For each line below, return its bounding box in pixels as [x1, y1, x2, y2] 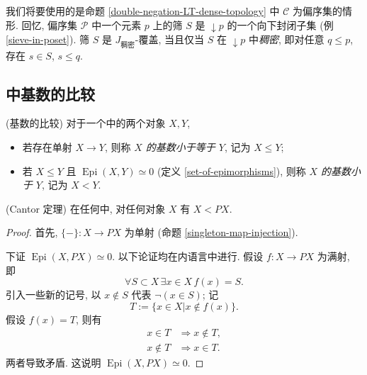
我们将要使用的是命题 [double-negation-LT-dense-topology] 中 [6, 4, 280, 18]
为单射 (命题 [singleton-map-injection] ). [124, 225, 298, 240]
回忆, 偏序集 [21, 17, 78, 32]
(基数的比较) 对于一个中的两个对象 [6, 116, 166, 130]
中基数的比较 [6, 82, 95, 104]
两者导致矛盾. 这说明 [6, 355, 101, 370]
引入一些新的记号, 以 [6, 287, 101, 302]
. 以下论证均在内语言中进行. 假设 [112, 249, 264, 264]
